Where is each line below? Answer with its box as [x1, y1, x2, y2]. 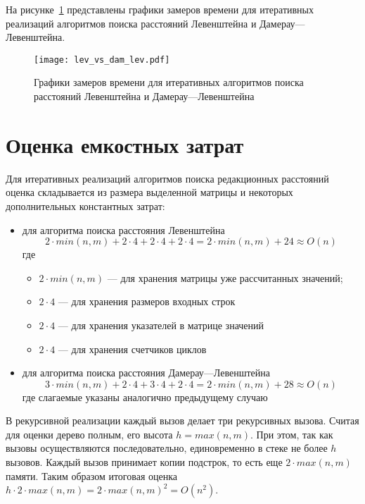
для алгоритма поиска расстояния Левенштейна [22, 222, 225, 237]
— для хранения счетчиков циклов [58, 341, 207, 356]
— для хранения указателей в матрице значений [58, 317, 264, 332]
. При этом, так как [250, 426, 333, 441]
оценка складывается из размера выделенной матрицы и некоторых [6, 185, 293, 199]
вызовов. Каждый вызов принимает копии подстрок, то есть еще [6, 455, 283, 469]
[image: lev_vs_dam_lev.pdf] [34, 54, 170, 65]
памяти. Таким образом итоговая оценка [6, 468, 178, 483]
